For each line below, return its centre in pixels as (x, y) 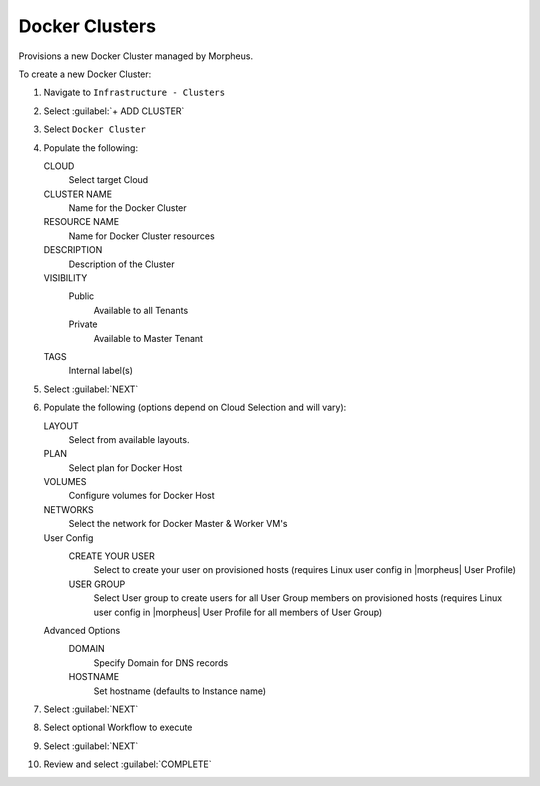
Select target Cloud (108, 180)
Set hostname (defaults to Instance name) (180, 691)
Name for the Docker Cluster (127, 208)
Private (83, 324)
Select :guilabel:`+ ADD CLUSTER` (114, 111)
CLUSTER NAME (78, 194)
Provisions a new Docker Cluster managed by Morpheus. (136, 56)
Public (81, 296)
